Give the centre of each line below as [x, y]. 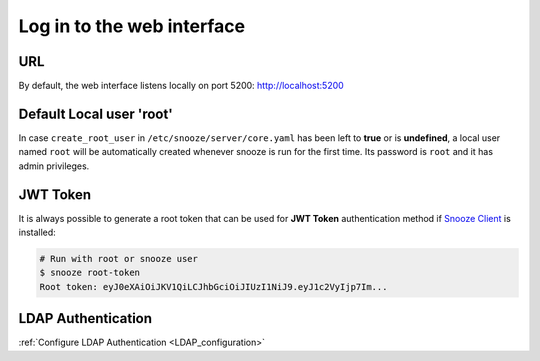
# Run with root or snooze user [119, 259]
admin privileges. [54, 166]
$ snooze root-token [89, 273]
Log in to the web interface [131, 26]
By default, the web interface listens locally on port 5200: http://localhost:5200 [181, 86]
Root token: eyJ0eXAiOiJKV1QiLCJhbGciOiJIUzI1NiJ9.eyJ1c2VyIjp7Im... [213, 286]
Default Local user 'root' [96, 113]
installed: [37, 232]
